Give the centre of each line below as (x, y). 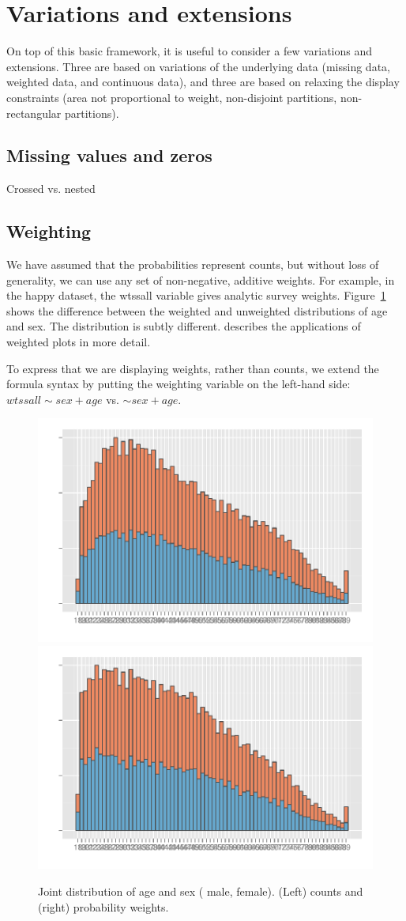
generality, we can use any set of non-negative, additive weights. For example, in (201, 279)
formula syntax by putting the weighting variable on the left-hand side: (179, 384)
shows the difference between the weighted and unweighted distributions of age (197, 310)
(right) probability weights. (103, 906)
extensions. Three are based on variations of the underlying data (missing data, (198, 66)
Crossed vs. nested (51, 189)
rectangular (34, 113)
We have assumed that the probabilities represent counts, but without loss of (193, 264)
